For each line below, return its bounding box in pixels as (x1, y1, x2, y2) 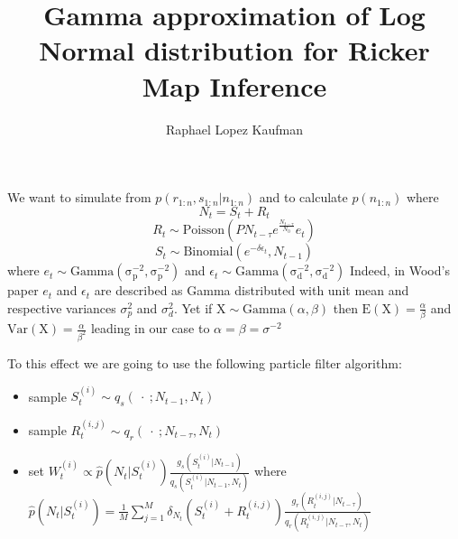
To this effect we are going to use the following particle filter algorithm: (7, 353, 402, 372)
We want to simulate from (7, 188, 151, 207)
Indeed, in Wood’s (349, 261, 450, 280)
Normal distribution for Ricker (39, 32, 430, 69)
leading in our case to (90, 319, 210, 338)
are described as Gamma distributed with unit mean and (94, 281, 409, 300)
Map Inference (142, 67, 327, 104)
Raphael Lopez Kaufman (165, 119, 304, 138)
